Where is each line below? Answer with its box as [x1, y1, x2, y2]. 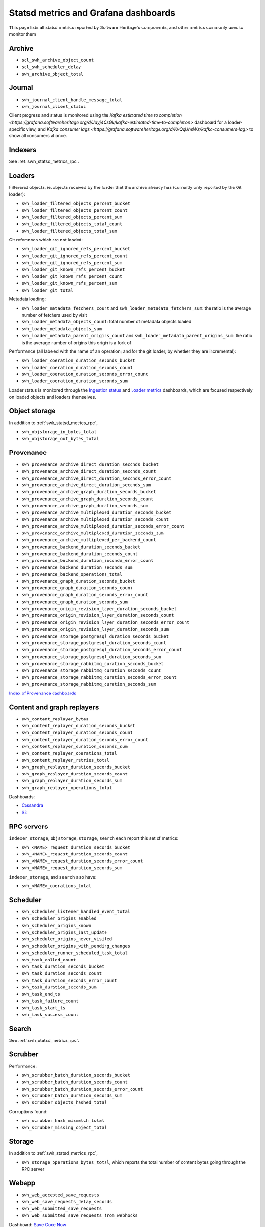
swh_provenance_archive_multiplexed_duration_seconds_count [21, 516, 169, 522]
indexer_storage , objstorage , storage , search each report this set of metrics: [9, 835, 179, 841]
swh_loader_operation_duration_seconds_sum [21, 378, 128, 384]
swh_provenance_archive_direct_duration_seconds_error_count [21, 475, 172, 481]
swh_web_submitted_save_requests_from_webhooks [21, 1213, 138, 1218]
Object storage [9, 407, 56, 415]
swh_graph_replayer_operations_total [21, 785, 112, 790]
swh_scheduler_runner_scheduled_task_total [21, 950, 128, 956]
